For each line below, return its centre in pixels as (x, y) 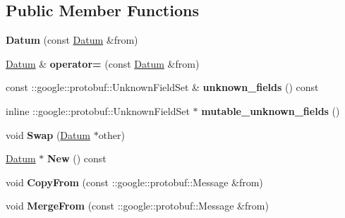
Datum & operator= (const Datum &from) (103, 63)
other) (112, 134)
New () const (77, 158)
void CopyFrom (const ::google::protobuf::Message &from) (134, 182)
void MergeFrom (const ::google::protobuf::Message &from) (137, 206)
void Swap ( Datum (48, 134)
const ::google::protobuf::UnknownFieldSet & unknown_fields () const (162, 87)
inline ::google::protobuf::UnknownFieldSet (98, 110)
